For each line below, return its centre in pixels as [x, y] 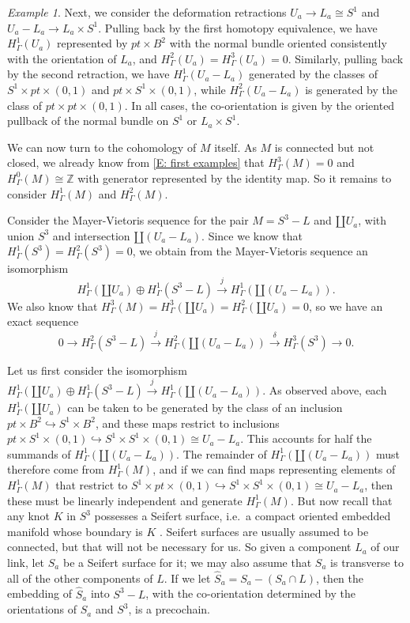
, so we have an [346, 306]
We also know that [53, 306]
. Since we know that [252, 235]
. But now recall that [341, 500]
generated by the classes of [313, 74]
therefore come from [56, 469]
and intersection [91, 235]
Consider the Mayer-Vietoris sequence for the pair [128, 220]
